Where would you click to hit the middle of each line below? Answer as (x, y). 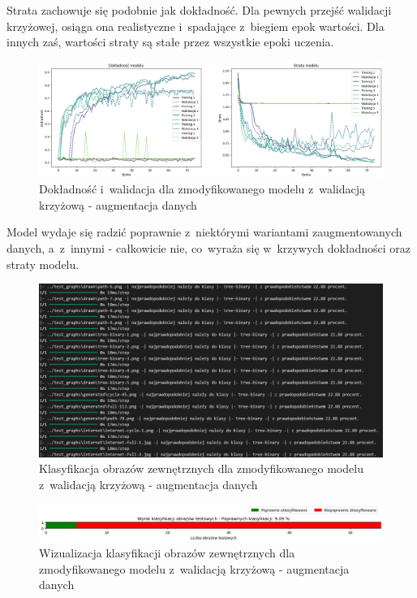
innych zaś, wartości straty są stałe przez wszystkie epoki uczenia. (170, 42)
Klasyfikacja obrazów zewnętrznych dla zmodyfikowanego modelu (201, 468)
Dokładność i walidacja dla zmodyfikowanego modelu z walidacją (202, 189)
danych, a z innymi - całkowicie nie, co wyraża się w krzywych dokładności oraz (209, 248)
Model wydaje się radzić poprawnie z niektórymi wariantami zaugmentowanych (204, 232)
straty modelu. (43, 264)
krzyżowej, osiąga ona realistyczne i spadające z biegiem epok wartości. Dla (196, 26)
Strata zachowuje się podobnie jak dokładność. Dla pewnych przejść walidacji (199, 10)
